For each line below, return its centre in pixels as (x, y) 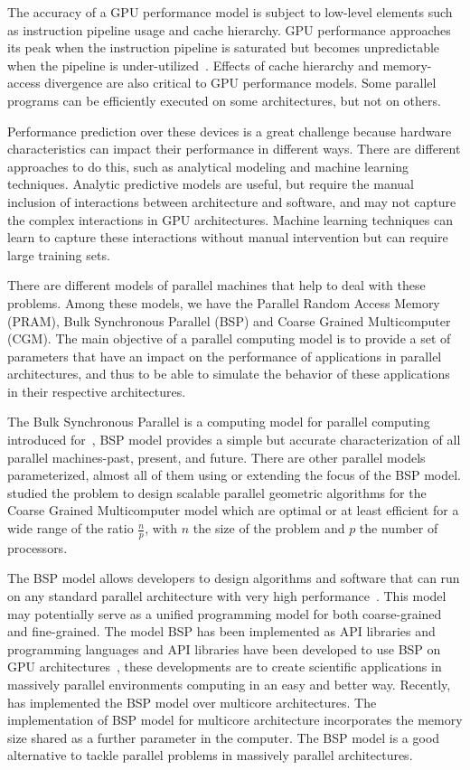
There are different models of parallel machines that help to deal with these (216, 285)
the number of (399, 528)
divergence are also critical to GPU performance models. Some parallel (240, 83)
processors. (38, 547)
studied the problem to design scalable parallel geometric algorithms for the (217, 492)
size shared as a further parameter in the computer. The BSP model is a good (224, 737)
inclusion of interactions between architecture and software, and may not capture (232, 201)
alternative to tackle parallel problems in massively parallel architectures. (210, 755)
